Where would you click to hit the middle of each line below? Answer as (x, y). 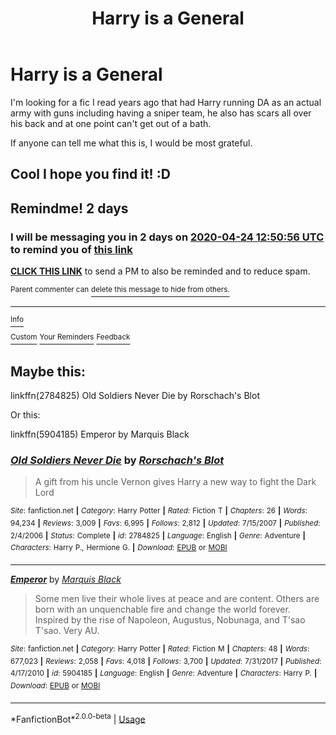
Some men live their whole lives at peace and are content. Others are (177, 599)
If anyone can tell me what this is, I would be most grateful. (131, 143)
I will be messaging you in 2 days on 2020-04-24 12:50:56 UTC (167, 237)
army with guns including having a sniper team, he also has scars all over (161, 113)
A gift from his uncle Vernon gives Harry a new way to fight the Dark (175, 482)
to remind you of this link (71, 249)
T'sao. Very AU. (67, 631)
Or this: (25, 415)
